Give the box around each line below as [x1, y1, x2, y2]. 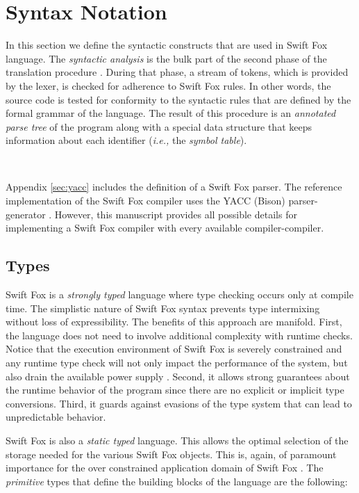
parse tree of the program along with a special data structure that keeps [6, 119, 312, 134]
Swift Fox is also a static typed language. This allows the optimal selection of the [6, 433, 349, 447]
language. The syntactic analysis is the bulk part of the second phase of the [6, 51, 327, 65]
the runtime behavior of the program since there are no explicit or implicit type [6, 382, 344, 397]
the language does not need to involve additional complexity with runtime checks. [6, 328, 353, 342]
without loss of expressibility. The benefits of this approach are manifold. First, [6, 314, 342, 329]
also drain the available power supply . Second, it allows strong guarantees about [6, 369, 350, 383]
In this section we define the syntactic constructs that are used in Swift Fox [6, 38, 328, 52]
